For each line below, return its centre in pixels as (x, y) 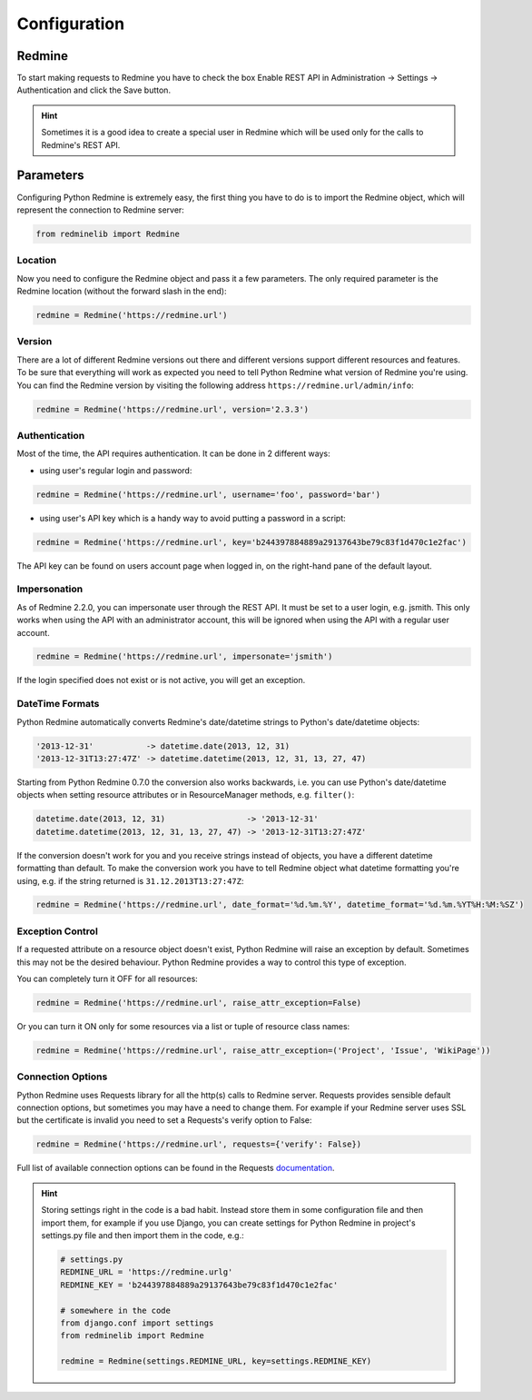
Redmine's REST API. (81, 144)
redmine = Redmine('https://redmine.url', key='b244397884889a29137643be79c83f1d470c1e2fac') (251, 542)
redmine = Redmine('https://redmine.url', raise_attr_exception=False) (199, 1003)
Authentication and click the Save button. (94, 90)
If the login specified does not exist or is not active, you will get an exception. (161, 680)
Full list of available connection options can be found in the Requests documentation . (176, 1168)
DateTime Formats (58, 704)
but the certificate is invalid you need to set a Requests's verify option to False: (164, 1120)
